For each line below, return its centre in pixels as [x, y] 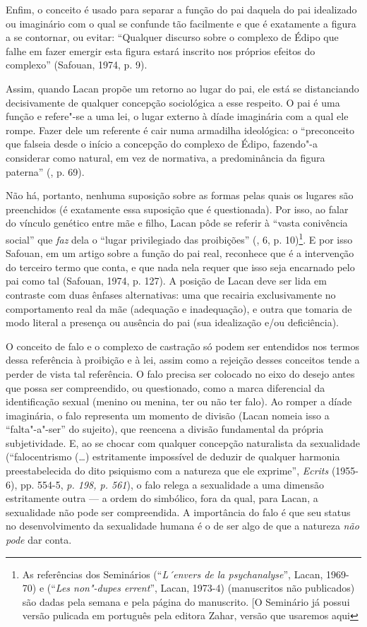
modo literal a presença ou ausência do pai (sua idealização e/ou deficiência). [173, 322]
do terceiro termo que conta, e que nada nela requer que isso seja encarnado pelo [180, 267]
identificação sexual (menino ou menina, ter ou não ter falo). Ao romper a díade [179, 401]
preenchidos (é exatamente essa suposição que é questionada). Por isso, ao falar [177, 209]
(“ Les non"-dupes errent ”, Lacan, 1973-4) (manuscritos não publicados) [201, 588]
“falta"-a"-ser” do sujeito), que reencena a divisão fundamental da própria [165, 429]
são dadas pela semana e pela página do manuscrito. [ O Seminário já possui [186, 601]
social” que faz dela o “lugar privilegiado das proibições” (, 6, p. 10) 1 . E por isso [179, 238]
